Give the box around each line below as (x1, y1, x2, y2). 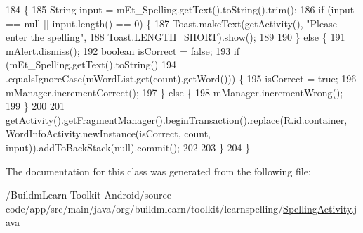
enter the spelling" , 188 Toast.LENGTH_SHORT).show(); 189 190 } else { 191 (6, 30, 345, 44)
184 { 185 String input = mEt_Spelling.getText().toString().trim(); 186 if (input (6, 2, 355, 16)
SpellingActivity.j (283, 201, 357, 215)
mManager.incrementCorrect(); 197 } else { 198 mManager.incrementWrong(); (6, 84, 343, 99)
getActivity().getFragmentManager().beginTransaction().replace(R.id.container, (6, 112, 348, 127)
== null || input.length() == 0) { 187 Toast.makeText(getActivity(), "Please (6, 15, 337, 30)
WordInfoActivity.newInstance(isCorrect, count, (6, 126, 211, 141)
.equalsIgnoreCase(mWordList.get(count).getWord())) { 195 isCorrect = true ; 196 (6, 70, 357, 85)
